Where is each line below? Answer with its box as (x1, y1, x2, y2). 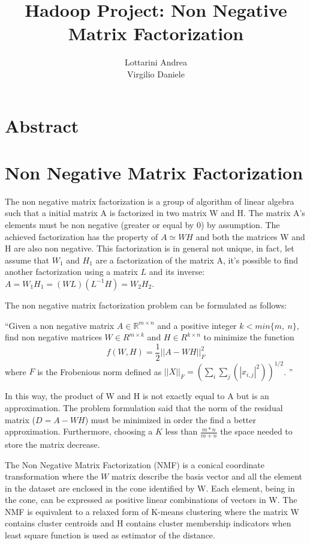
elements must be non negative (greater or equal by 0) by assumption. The (5, 218, 280, 230)
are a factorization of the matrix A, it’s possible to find (95, 253, 299, 266)
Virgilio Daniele (127, 67, 185, 80)
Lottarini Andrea (124, 56, 188, 68)
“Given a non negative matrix (5, 319, 115, 331)
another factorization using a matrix (5, 265, 138, 278)
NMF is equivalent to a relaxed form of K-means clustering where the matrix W (5, 505, 299, 517)
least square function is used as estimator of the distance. (5, 529, 215, 541)
